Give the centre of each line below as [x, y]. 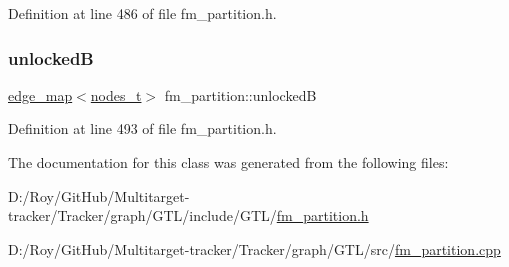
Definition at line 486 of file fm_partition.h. [142, 13]
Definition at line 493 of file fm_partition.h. [142, 128]
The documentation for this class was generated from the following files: [228, 162]
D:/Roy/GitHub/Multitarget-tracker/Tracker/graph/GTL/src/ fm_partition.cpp [254, 248]
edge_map [40, 94]
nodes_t [116, 94]
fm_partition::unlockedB [240, 94]
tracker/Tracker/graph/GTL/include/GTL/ [142, 215]
